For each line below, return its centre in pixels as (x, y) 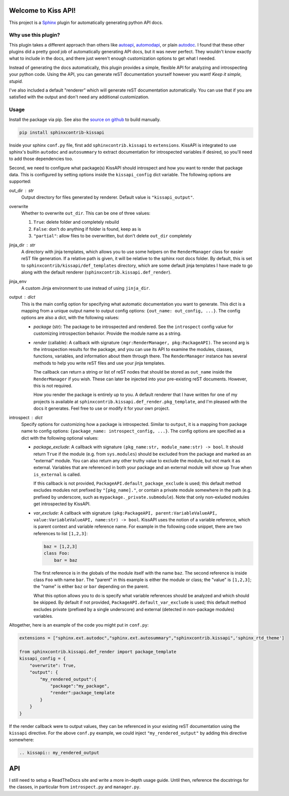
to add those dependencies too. (41, 159)
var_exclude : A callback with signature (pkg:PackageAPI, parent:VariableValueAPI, (125, 513)
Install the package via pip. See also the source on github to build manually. (85, 119)
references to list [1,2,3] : (61, 533)
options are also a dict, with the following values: (70, 318)
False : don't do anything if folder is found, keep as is (87, 229)
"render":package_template (82, 693)
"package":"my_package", (80, 686)
